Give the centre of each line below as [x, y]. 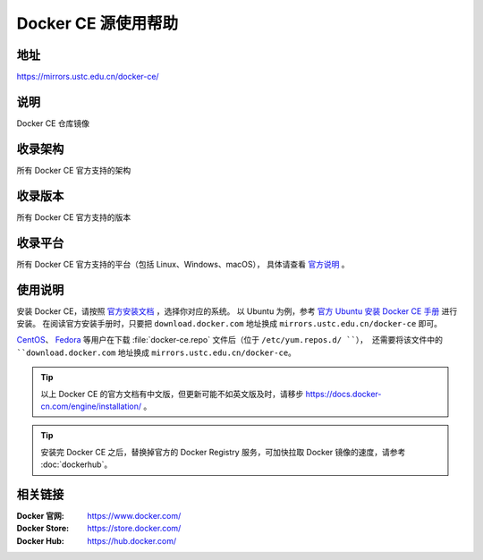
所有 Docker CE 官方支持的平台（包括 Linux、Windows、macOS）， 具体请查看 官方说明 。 [183, 264]
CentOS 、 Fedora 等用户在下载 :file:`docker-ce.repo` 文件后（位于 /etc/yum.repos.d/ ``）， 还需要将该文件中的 [229, 340]
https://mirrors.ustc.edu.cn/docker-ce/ [88, 77]
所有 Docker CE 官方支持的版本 [74, 217]
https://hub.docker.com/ [132, 540]
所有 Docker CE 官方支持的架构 [74, 170]
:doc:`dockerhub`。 [76, 464]
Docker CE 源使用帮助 [97, 23]
